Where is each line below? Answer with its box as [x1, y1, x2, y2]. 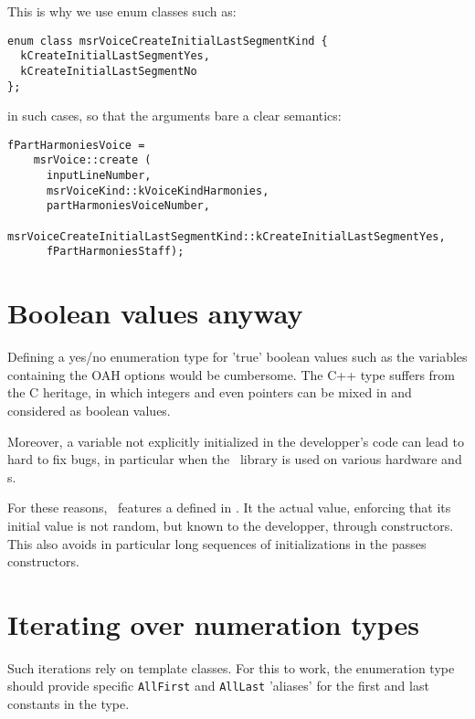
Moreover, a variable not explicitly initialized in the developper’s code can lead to [7, 431, 464, 450]
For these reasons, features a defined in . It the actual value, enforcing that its [7, 498, 451, 517]
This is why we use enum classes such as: [7, 2, 237, 20]
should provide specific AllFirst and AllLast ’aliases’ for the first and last [7, 676, 429, 695]
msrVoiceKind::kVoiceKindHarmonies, [46, 184, 269, 197]
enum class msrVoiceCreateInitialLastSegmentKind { [7, 34, 328, 48]
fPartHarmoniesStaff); [46, 245, 185, 259]
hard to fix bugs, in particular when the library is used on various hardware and [7, 449, 462, 469]
